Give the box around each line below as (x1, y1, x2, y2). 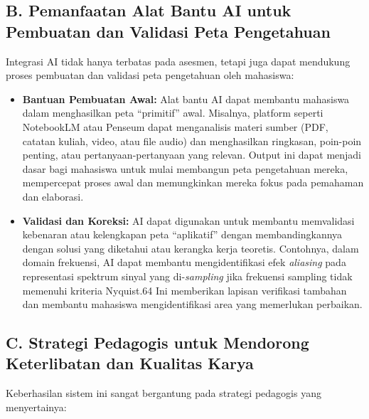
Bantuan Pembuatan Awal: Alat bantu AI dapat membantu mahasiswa (22, 91, 350, 106)
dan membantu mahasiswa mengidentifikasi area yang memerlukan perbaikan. (22, 297, 363, 312)
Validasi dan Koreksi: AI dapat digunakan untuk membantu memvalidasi (22, 213, 355, 228)
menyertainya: (6, 399, 67, 414)
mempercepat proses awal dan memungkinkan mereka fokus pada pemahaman (22, 175, 364, 190)
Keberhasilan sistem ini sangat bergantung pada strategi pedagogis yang (6, 386, 321, 401)
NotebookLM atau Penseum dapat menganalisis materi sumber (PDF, (22, 119, 328, 134)
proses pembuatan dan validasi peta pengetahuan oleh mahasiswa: (6, 68, 294, 83)
